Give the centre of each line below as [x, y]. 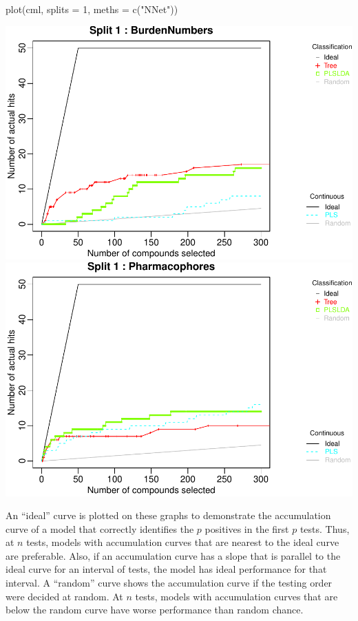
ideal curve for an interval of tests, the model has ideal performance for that [166, 569]
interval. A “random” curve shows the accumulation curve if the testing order [169, 583]
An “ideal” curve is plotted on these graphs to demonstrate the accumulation [168, 515]
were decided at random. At [64, 596]
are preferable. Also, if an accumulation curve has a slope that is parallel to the [173, 555]
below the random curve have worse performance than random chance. [155, 610]
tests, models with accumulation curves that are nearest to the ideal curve [183, 542]
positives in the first [247, 528]
